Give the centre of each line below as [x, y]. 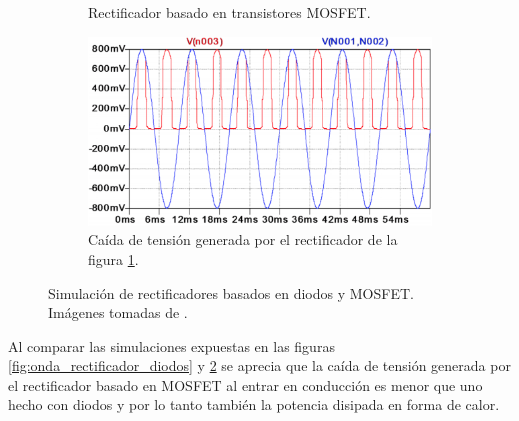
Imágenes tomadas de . [118, 312]
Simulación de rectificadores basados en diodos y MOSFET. [231, 292]
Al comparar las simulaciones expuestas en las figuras [171, 345]
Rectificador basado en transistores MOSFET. [229, 12]
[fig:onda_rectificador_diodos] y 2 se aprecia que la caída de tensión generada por [259, 365]
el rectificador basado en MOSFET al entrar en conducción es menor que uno [245, 384]
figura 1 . [113, 258]
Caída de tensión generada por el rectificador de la [243, 239]
